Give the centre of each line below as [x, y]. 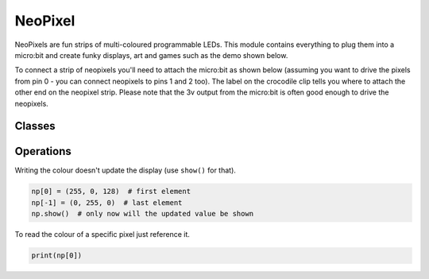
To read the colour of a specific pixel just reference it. [102, 234]
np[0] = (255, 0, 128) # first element [111, 192]
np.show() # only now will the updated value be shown [143, 214]
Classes [35, 126]
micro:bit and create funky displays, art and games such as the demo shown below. [151, 55]
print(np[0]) [57, 256]
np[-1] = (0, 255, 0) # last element [107, 202]
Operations [43, 151]
